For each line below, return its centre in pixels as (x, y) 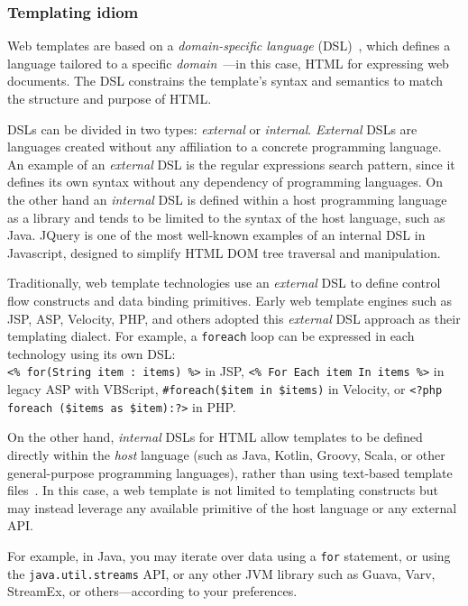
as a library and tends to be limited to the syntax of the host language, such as (226, 217)
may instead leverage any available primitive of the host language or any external (232, 507)
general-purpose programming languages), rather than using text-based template (230, 472)
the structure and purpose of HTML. (110, 98)
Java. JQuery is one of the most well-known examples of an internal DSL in (216, 235)
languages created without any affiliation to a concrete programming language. (225, 147)
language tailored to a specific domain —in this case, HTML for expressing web (228, 63)
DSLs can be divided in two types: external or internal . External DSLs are (212, 129)
